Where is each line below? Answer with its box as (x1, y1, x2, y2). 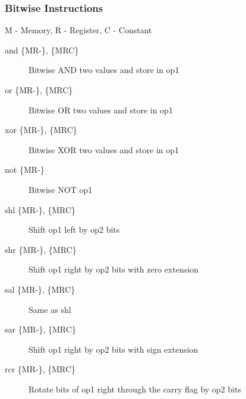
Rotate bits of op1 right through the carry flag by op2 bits (29, 382, 241, 395)
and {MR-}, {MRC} (5, 43, 79, 56)
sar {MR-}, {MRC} (5, 323, 76, 335)
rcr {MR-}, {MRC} (5, 363, 76, 375)
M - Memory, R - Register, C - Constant (5, 24, 152, 36)
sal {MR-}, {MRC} (5, 283, 75, 295)
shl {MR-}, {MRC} (5, 203, 76, 216)
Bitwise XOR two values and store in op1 (29, 143, 179, 156)
